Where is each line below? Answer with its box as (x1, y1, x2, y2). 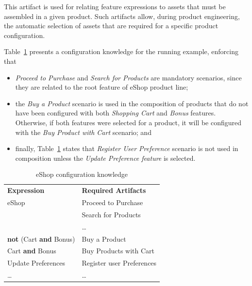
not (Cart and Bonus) (7, 233, 75, 244)
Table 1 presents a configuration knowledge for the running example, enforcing (4, 46, 239, 57)
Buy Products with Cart (82, 246, 155, 256)
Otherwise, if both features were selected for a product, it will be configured (15, 117, 241, 127)
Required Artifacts (82, 185, 146, 195)
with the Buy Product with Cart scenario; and (15, 127, 151, 137)
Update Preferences (7, 258, 65, 268)
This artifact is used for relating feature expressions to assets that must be (4, 1, 226, 11)
